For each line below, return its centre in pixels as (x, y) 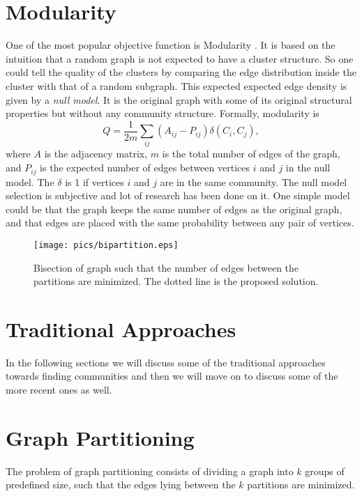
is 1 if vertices (95, 181)
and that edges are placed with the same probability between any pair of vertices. (180, 223)
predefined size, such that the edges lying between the (121, 485)
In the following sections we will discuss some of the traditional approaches (166, 362)
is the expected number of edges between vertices (145, 168)
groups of (325, 471)
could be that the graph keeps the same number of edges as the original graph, (174, 209)
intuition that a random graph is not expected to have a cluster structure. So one (180, 58)
